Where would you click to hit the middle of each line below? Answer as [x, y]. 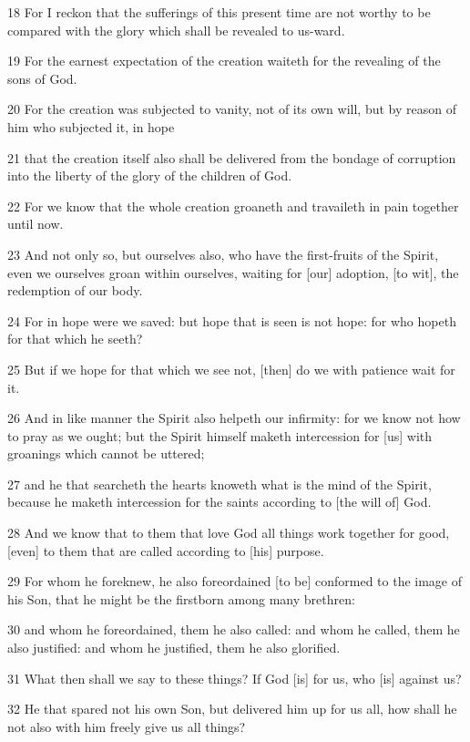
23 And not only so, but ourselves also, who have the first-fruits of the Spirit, [223, 254]
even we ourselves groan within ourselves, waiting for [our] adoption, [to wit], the [233, 272]
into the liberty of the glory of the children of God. [150, 175]
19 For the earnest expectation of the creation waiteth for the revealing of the [224, 61]
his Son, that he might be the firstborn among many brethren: [181, 598]
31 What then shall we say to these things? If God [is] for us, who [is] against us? [235, 678]
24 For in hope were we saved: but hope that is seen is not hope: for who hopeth [232, 320]
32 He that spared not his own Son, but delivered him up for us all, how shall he [232, 709]
